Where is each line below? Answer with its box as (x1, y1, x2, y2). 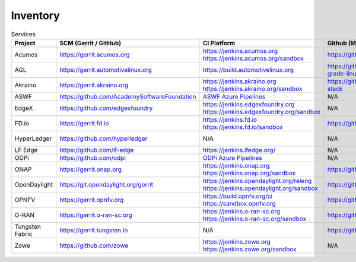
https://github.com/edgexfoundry (59, 104, 153, 112)
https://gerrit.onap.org (59, 165, 122, 173)
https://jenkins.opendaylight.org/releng (202, 176, 312, 185)
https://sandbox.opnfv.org (202, 199, 276, 207)
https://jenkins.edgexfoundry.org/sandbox (202, 108, 321, 116)
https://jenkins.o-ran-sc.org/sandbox (202, 214, 307, 223)
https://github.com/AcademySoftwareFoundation (59, 92, 196, 100)
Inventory (11, 9, 61, 22)
